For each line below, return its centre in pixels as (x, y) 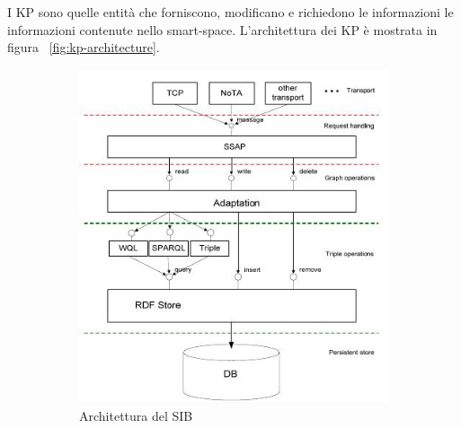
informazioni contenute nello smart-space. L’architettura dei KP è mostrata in (222, 29)
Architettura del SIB (136, 415)
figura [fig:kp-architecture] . (84, 47)
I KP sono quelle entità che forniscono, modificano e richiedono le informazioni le (230, 12)
